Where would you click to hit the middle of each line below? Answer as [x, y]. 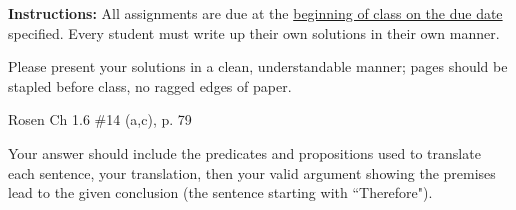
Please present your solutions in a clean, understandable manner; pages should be [258, 66]
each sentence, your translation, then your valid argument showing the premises [252, 172]
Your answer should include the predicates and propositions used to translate [244, 152]
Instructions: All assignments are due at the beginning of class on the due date [255, 13]
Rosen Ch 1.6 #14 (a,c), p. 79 [100, 119]
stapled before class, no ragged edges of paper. [150, 85]
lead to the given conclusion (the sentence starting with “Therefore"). [220, 192]
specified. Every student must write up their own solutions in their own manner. [254, 32]
